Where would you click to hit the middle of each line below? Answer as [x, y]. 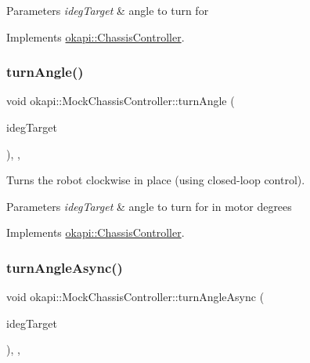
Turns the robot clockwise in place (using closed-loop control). [156, 180]
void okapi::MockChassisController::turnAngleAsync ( [135, 297]
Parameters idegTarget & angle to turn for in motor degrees [149, 206]
